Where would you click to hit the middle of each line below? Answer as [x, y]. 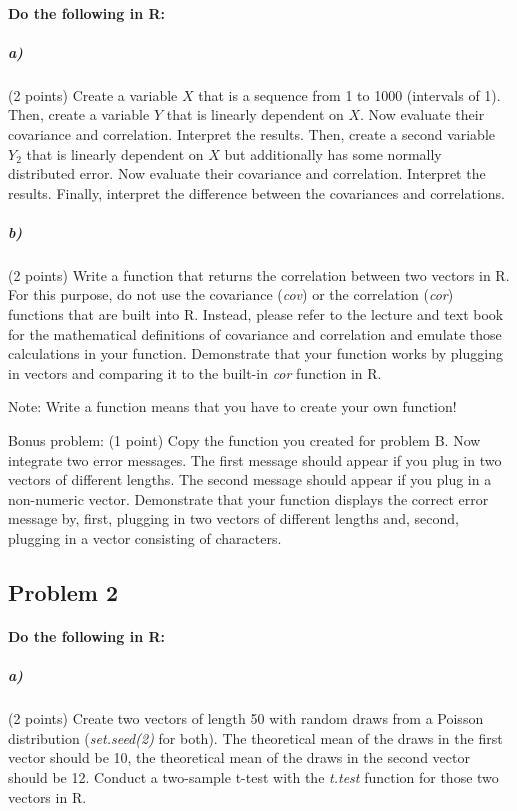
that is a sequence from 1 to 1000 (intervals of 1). [349, 94]
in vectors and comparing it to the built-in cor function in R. [195, 372]
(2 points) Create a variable [93, 94]
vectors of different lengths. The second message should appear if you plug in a [250, 479]
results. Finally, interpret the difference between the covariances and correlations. [256, 192]
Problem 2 [63, 591]
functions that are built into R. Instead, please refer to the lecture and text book [256, 314]
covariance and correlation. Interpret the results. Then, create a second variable [252, 133]
